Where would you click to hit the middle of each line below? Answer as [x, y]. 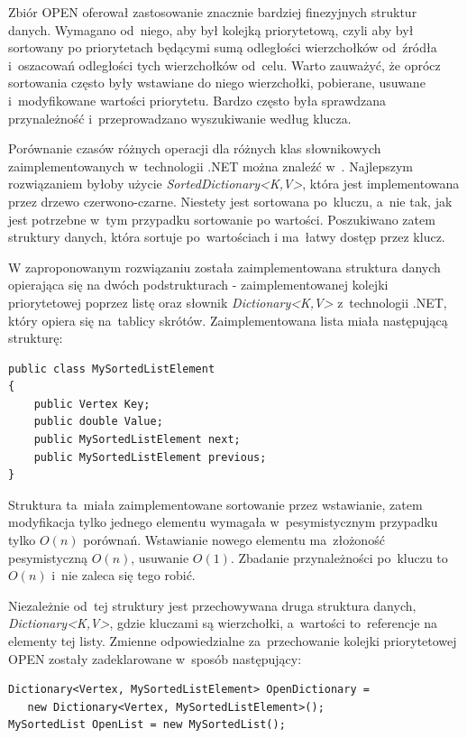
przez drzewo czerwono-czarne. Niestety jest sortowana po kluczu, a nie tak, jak [230, 201]
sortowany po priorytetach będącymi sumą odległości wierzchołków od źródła [223, 47]
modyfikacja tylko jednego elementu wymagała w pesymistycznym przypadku [223, 522]
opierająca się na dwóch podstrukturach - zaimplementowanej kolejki [198, 285]
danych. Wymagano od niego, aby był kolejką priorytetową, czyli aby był [211, 29]
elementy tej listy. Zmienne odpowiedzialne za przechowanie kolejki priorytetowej [233, 641]
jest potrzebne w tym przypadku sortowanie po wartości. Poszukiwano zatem [222, 219]
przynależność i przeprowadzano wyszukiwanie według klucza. [180, 118]
